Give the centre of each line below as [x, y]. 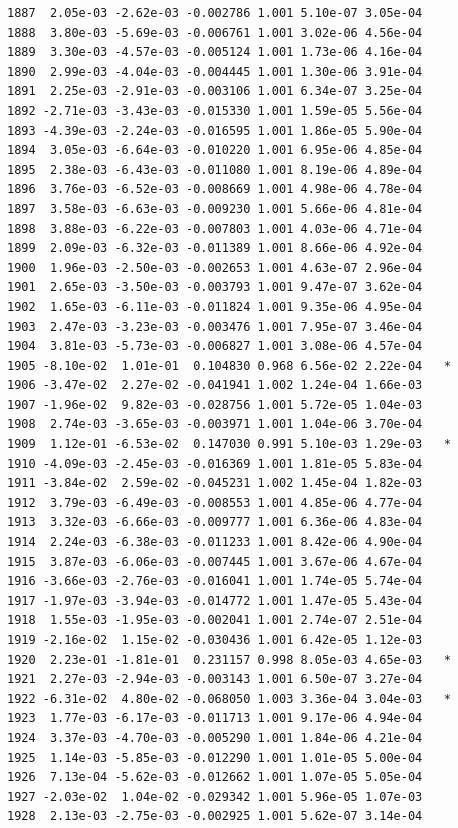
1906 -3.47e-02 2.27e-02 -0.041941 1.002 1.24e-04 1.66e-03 [215, 385]
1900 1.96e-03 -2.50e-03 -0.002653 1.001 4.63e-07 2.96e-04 [215, 267]
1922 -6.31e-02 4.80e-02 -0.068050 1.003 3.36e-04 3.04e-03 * [229, 698]
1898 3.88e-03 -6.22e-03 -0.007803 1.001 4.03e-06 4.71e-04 [215, 228]
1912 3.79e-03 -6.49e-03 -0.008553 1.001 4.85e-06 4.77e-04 [215, 502]
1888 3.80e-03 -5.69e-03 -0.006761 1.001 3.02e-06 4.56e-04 [215, 32]
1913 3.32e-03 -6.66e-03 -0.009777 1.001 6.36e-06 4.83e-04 [215, 522]
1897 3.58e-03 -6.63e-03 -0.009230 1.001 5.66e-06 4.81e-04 [215, 208]
